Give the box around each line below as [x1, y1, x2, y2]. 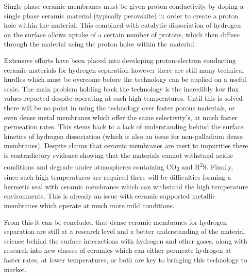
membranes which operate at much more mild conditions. [4, 200, 175, 211]
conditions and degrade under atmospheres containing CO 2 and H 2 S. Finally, [4, 160, 233, 172]
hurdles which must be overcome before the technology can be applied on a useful [4, 74, 247, 84]
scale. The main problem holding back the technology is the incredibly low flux [4, 83, 239, 93]
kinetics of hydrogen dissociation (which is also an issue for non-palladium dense [4, 131, 243, 141]
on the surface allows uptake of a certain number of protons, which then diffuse [4, 29, 240, 39]
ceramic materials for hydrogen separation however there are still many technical [4, 64, 244, 75]
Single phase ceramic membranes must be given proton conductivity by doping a [4, 1, 244, 11]
